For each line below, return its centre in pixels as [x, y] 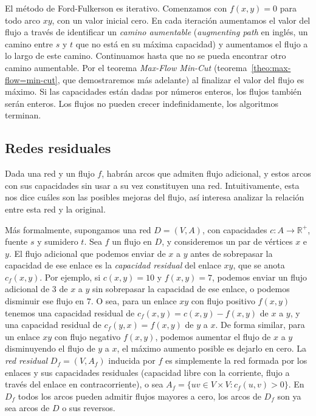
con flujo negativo [88, 336]
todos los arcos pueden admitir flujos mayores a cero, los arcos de [139, 396]
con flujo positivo [223, 301]
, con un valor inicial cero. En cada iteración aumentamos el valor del [181, 20]
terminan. [23, 115]
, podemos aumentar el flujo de [213, 336]
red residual [26, 360]
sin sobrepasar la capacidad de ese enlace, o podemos [191, 289]
